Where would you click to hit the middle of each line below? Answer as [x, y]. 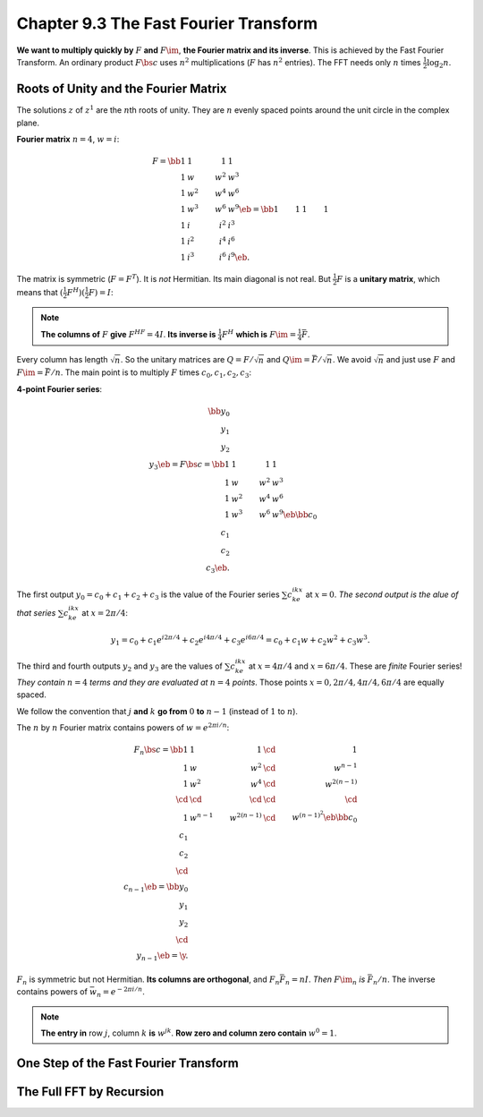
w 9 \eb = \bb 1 [253, 209]
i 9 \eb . [239, 257]
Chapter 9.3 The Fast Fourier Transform [167, 23]
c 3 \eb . [218, 569]
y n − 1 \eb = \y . [162, 957]
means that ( [40, 292]
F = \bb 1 [169, 162]
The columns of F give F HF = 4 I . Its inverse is [128, 333]
